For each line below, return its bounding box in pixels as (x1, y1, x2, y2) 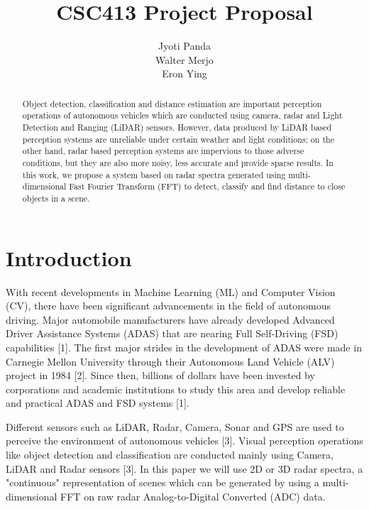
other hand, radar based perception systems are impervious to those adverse (22, 145, 304, 157)
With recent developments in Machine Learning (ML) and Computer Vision (6, 284, 336, 299)
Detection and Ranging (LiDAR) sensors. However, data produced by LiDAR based (22, 121, 332, 133)
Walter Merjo (155, 52, 214, 67)
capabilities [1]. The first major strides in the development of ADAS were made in (6, 339, 362, 354)
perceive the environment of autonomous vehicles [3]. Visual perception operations (6, 433, 363, 448)
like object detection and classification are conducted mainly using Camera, (6, 447, 334, 462)
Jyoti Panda (158, 38, 211, 53)
